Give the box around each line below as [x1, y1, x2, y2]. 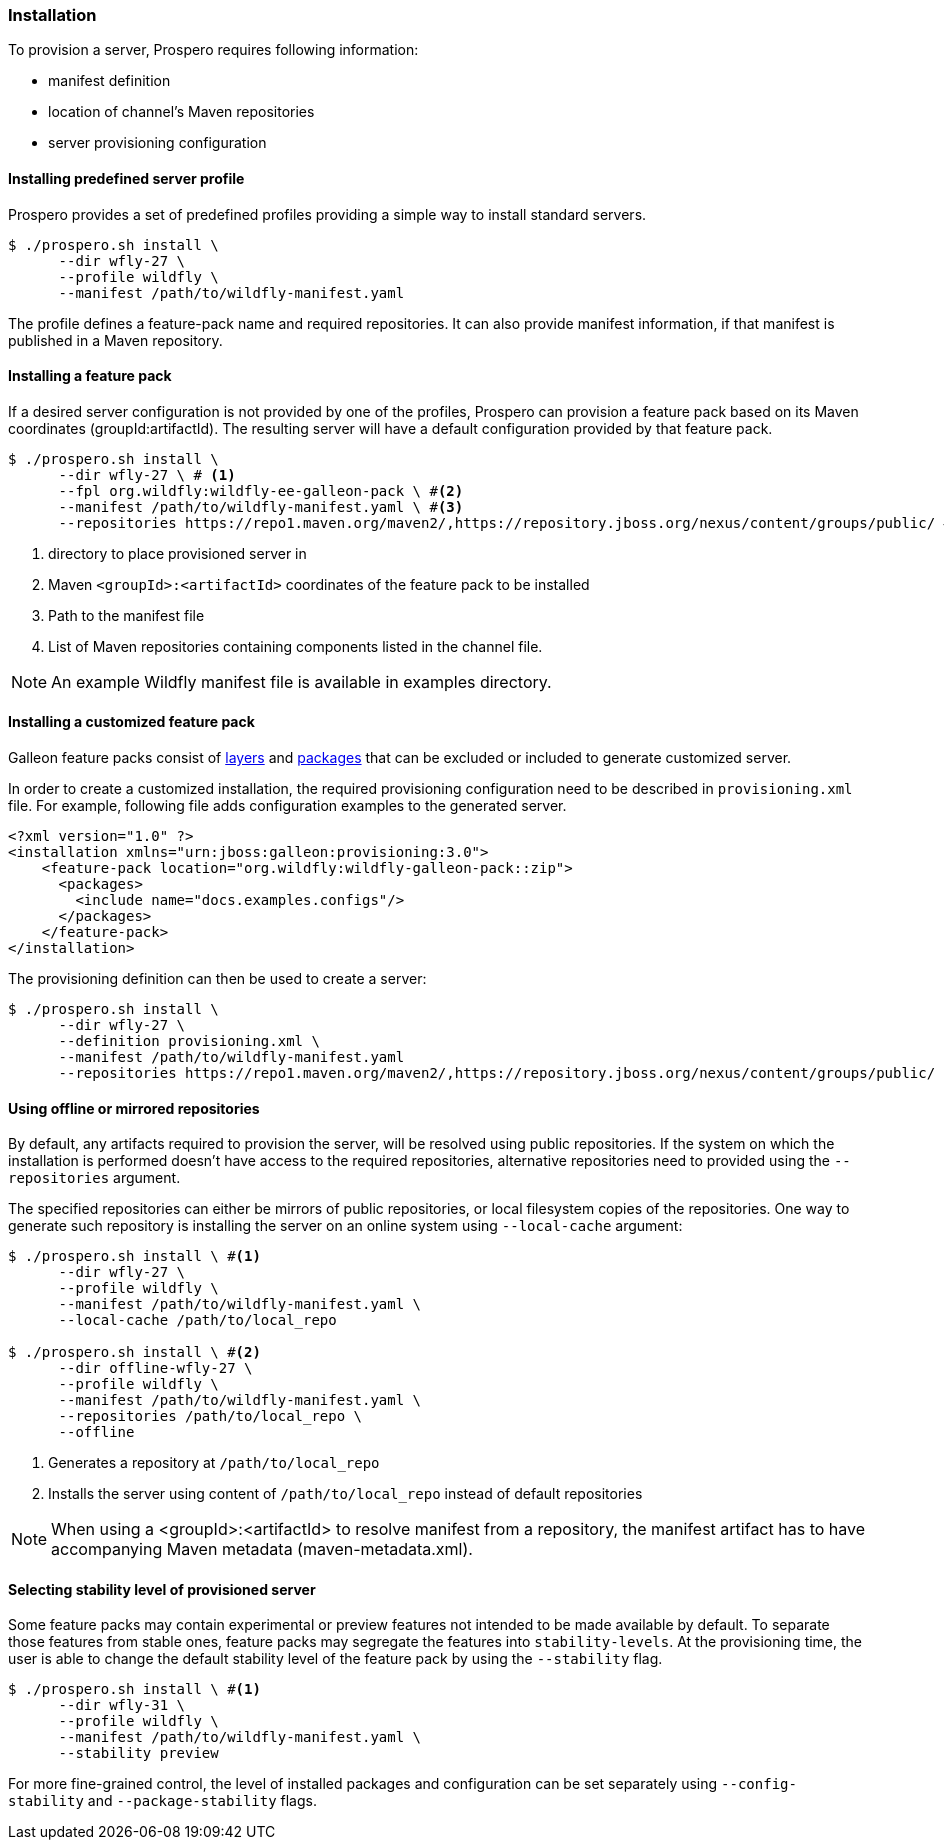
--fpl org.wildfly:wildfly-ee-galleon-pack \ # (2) [58, 482, 464, 499]
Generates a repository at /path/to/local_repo [48, 1454, 380, 1472]
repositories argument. [8, 1169, 181, 1187]
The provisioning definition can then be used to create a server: [8, 970, 427, 988]
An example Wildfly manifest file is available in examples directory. [51, 671, 552, 692]
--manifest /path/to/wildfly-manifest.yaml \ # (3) [58, 498, 464, 515]
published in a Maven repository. [8, 331, 223, 349]
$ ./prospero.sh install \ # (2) [8, 1344, 261, 1361]
